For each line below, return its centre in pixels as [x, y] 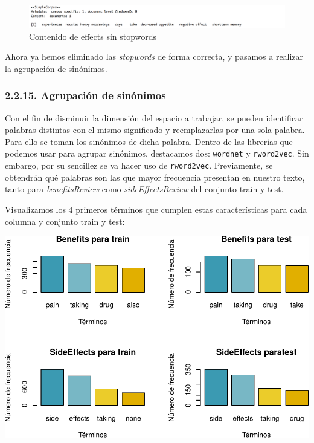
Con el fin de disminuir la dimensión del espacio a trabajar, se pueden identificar [154, 118]
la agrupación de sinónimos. [56, 68]
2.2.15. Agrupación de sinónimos [85, 95]
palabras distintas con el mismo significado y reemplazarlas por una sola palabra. [155, 130]
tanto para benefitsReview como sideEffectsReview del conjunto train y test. [144, 189]
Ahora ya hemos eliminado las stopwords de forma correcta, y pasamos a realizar [154, 57]
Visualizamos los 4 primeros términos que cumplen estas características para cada [156, 209]
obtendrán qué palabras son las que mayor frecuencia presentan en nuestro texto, [155, 177]
